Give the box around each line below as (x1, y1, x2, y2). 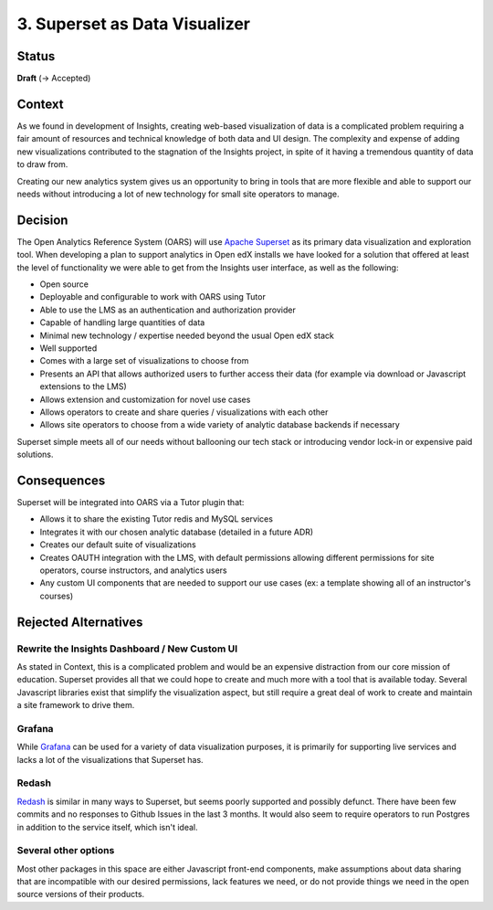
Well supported (39, 343, 98, 354)
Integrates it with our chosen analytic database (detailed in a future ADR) (39, 526, 314, 537)
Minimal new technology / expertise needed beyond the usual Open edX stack (39, 330, 335, 341)
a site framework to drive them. (16, 700, 135, 711)
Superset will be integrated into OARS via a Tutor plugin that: (16, 496, 245, 507)
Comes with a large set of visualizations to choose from (39, 355, 249, 366)
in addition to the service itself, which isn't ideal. (16, 821, 198, 832)
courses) (39, 590, 73, 601)
